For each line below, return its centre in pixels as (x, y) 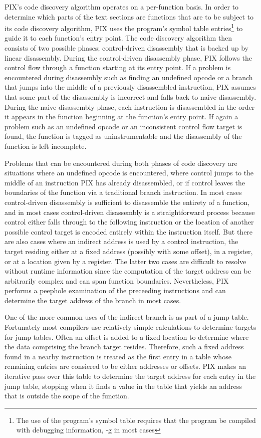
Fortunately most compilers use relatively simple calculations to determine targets (130, 327)
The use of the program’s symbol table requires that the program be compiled (136, 420)
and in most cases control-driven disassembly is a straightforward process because (130, 212)
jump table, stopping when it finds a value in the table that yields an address (123, 386)
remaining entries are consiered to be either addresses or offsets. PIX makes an (125, 366)
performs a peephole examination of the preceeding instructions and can (115, 290)
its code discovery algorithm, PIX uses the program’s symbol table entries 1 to (124, 27)
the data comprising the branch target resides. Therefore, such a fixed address (124, 347)
